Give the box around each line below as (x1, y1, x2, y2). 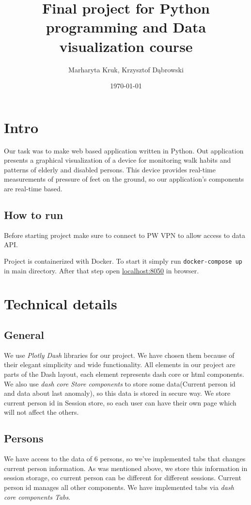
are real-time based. (4, 184, 63, 193)
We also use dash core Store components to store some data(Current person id (4, 378, 235, 388)
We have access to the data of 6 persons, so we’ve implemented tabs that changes (4, 454, 246, 464)
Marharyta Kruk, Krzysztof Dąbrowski (68, 64, 184, 74)
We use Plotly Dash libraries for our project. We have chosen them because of (4, 350, 235, 360)
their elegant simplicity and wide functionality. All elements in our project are (4, 359, 235, 370)
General (4, 327, 44, 342)
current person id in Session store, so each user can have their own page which (4, 397, 236, 407)
